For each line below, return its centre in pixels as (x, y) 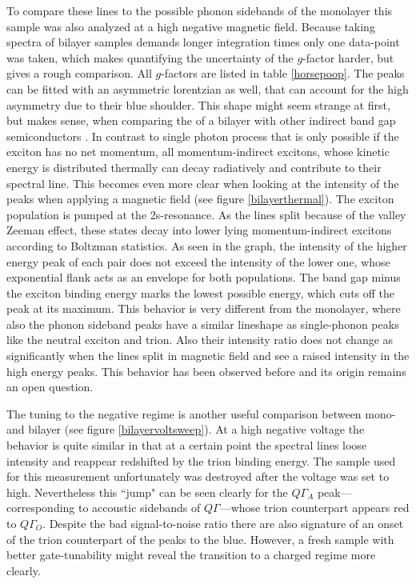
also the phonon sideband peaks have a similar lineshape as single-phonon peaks (203, 324)
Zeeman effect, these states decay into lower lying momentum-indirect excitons (199, 230)
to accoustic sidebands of (140, 508)
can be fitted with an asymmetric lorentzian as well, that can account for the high (208, 88)
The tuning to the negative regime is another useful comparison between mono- (201, 413)
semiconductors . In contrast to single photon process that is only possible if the (203, 136)
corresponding (41, 508)
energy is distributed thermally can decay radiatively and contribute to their (194, 167)
